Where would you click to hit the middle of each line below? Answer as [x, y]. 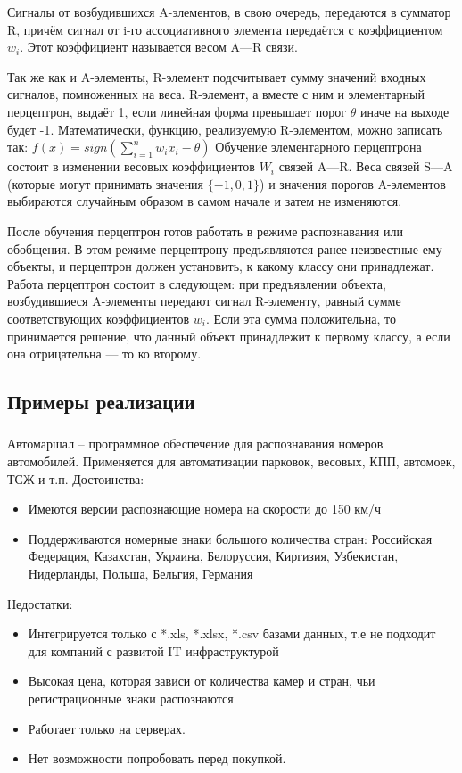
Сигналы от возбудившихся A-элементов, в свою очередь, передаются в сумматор [229, 12]
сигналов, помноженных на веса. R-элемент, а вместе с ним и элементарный [216, 94]
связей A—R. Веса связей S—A [366, 166]
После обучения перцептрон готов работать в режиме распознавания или [205, 230]
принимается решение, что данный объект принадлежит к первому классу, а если [229, 336]
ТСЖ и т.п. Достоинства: [76, 478]
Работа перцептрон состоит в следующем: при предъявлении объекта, [197, 283]
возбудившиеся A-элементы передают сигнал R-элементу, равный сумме [204, 301]
